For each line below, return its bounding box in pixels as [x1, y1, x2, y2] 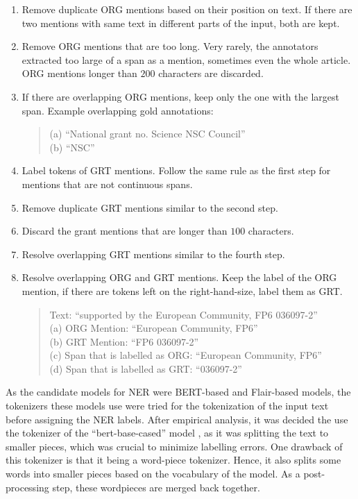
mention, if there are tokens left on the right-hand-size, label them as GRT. [22, 283, 343, 298]
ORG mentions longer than [22, 66, 137, 81]
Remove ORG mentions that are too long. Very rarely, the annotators [22, 39, 318, 53]
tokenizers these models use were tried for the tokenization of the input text [6, 398, 329, 413]
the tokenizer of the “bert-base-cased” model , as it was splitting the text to [6, 425, 329, 440]
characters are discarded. [158, 66, 264, 81]
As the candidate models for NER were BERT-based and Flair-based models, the [6, 384, 351, 399]
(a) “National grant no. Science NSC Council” [49, 126, 246, 141]
